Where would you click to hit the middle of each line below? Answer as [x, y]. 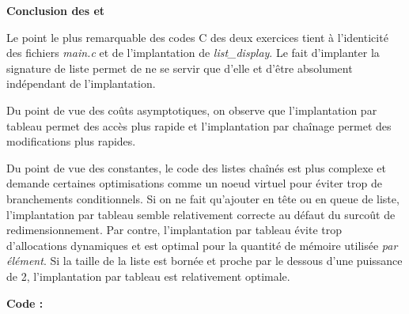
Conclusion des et [56, 10]
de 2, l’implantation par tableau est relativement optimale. [148, 276]
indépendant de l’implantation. [81, 83]
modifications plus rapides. [71, 141]
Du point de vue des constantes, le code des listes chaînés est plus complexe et [196, 167]
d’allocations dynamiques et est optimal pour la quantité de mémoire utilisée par [202, 245]
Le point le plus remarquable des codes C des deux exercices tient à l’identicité [197, 37]
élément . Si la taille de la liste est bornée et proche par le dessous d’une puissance [204, 261]
